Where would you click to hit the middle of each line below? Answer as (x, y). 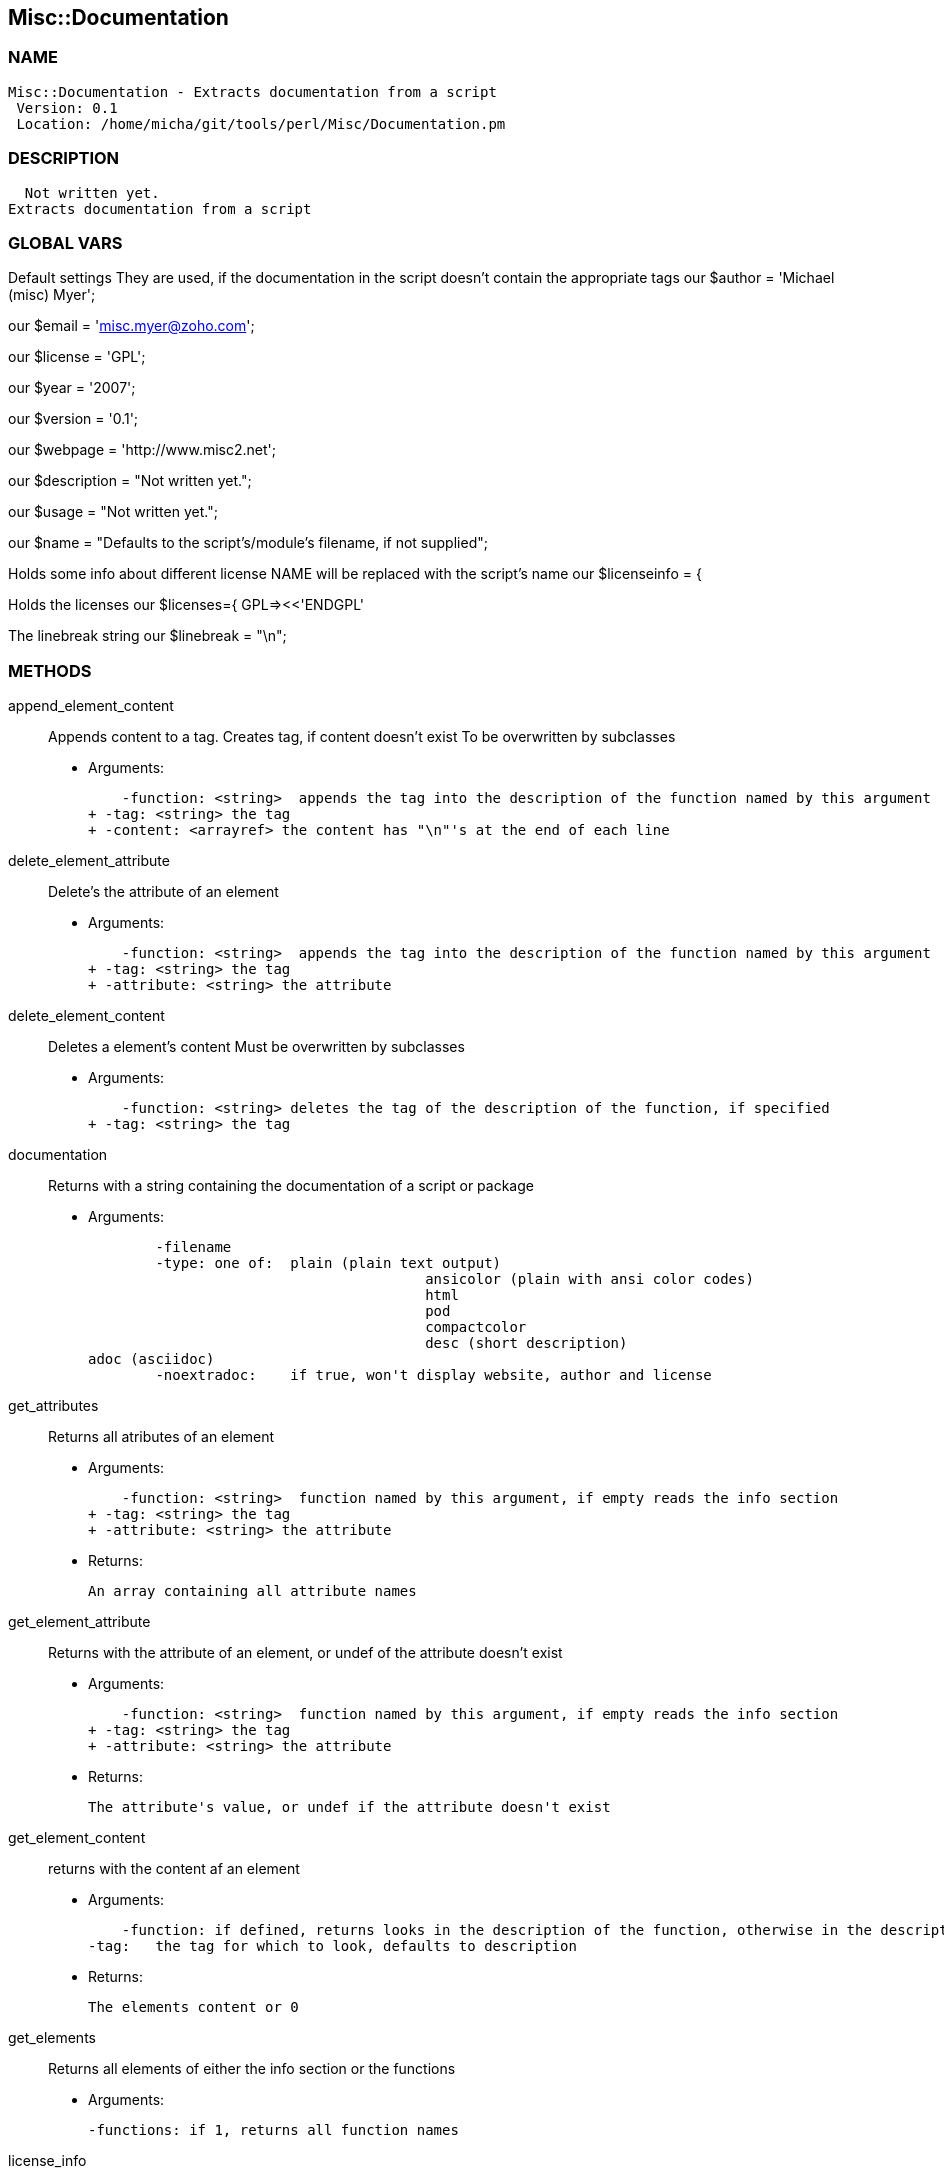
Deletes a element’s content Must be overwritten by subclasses (256, 1047)
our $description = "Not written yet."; (130, 481)
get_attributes (53, 1406)
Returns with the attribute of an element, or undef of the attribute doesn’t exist (305, 1653)
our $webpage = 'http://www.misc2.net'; (142, 450)
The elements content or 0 (193, 2007)
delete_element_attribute (89, 861)
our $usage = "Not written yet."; (113, 512)
